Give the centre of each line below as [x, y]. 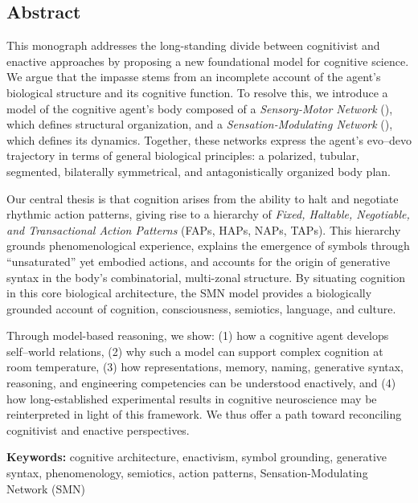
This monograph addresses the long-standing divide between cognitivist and [193, 45]
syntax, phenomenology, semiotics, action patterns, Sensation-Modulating [187, 473]
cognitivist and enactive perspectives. [98, 429]
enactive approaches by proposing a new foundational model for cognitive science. [208, 61]
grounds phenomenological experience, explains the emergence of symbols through [208, 245]
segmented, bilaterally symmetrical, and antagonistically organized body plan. [199, 171]
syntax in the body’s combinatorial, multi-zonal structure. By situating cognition [206, 277]
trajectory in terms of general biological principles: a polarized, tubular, [183, 155]
